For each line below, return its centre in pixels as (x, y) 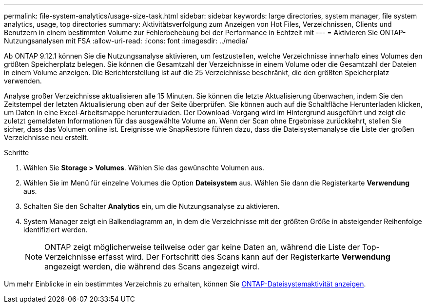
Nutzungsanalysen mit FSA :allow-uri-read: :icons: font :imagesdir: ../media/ (126, 41)
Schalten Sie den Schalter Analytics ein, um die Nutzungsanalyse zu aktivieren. (152, 206)
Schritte (17, 153)
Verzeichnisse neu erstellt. (46, 137)
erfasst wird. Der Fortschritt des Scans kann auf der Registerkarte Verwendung (244, 257)
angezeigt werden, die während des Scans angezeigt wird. (152, 266)
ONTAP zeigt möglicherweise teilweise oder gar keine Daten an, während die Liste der (202, 247)
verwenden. (23, 81)
